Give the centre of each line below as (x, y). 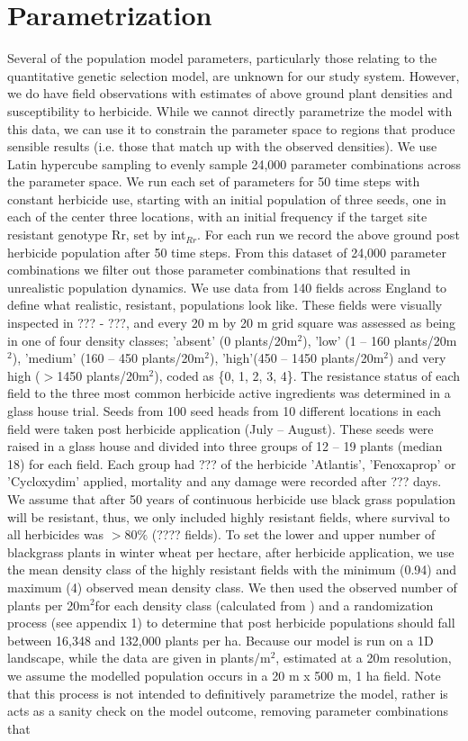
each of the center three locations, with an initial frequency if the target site (217, 217)
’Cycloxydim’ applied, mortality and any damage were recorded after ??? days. (225, 481)
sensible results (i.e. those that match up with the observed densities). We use (222, 146)
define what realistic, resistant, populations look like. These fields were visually (225, 305)
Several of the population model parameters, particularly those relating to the (222, 58)
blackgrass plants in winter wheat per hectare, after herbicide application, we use (231, 551)
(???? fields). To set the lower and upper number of (293, 534)
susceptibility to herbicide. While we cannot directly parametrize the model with (230, 110)
